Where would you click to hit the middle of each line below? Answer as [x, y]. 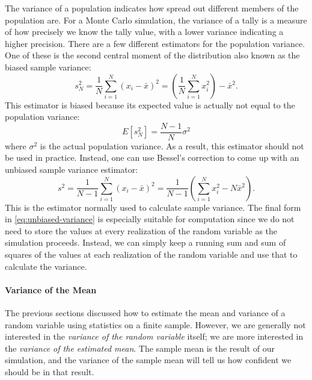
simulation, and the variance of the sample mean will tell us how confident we [148, 360]
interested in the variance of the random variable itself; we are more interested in [154, 336]
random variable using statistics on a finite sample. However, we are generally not [155, 324]
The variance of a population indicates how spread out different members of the [152, 8]
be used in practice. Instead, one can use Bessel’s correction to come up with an [152, 157]
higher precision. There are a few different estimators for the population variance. [155, 43]
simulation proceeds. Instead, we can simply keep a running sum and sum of [145, 242]
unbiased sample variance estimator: [72, 169]
